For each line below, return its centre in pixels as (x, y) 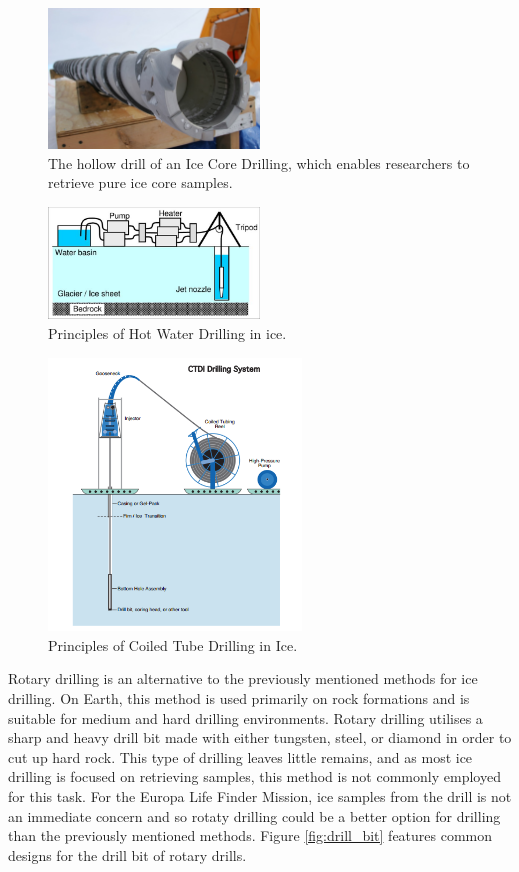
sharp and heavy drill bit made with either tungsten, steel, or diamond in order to (260, 737)
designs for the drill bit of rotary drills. (127, 854)
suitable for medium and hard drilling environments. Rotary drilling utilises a (245, 717)
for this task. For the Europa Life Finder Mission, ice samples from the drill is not (260, 795)
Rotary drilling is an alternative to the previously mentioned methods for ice (243, 678)
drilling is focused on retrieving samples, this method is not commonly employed (254, 776)
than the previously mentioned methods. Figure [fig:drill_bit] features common (250, 835)
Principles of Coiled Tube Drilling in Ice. (173, 644)
